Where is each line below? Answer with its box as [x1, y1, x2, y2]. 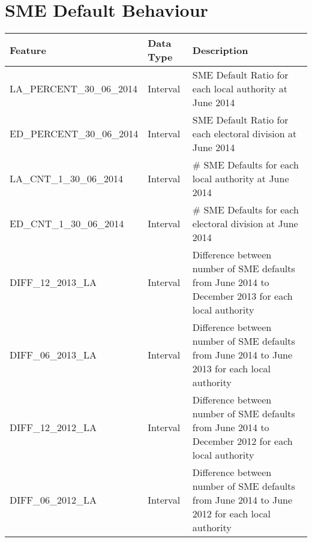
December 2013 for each [192, 289, 293, 303]
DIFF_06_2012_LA [10, 493, 97, 507]
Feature [10, 43, 46, 57]
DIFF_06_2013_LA [10, 348, 97, 362]
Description [192, 43, 248, 57]
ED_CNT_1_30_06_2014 [10, 216, 124, 231]
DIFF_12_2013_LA [10, 275, 97, 290]
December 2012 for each [192, 434, 293, 448]
